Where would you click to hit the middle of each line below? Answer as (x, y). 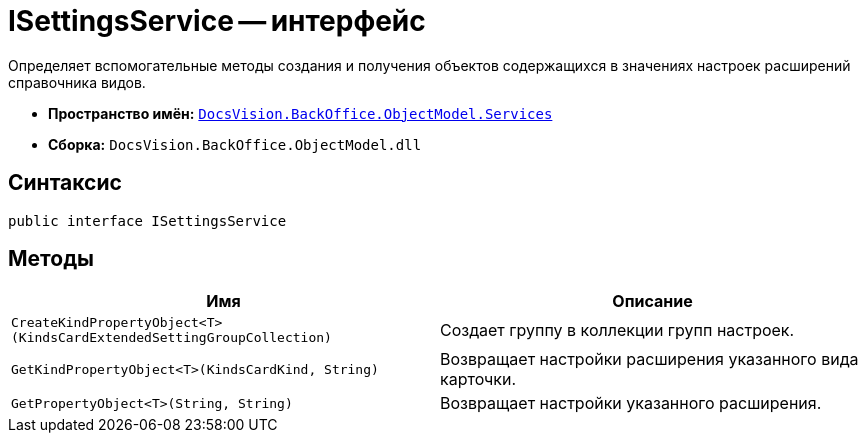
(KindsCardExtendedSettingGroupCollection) (171, 338)
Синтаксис (65, 183)
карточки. (478, 379)
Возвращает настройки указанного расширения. (631, 403)
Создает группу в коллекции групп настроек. (617, 330)
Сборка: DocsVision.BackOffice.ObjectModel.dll (235, 144)
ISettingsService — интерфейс (217, 21)
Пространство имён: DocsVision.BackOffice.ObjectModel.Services (300, 113)
